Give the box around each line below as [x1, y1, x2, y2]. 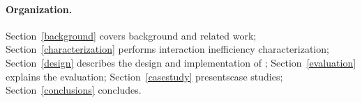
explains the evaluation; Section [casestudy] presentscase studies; [6, 69, 283, 83]
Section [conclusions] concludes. [6, 83, 142, 97]
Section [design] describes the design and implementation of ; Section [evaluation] [6, 55, 356, 69]
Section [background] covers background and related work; [6, 28, 257, 42]
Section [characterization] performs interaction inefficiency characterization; [6, 42, 329, 56]
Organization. [6, 1, 73, 16]
